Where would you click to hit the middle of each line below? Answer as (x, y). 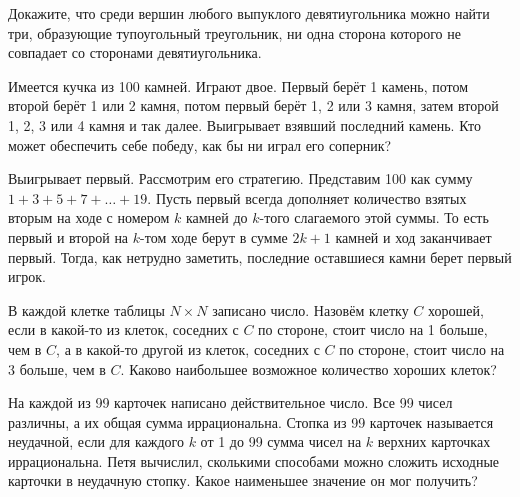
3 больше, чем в (57, 368)
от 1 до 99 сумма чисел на (281, 441)
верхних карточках (434, 441)
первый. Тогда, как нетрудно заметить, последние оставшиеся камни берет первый (260, 256)
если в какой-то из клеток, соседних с (123, 329)
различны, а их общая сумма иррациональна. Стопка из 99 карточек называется (251, 421)
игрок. (27, 276)
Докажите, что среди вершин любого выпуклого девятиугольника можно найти (249, 13)
